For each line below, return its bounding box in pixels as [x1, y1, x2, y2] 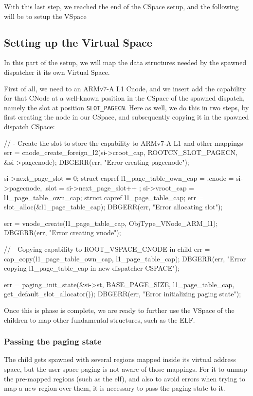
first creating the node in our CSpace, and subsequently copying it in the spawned [4, 112, 249, 122]
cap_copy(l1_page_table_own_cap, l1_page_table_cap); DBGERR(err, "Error [4, 253, 246, 263]
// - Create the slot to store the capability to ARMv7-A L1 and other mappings [4, 138, 243, 148]
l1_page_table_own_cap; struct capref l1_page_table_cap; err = [4, 192, 204, 202]
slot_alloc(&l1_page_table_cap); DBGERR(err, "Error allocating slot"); [4, 202, 223, 212]
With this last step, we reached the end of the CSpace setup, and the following [4, 1, 239, 11]
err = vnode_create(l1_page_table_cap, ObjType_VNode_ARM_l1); [4, 218, 218, 228]
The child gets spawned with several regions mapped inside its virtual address [4, 354, 236, 364]
